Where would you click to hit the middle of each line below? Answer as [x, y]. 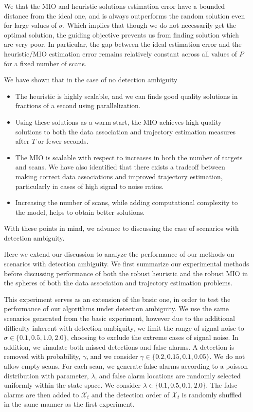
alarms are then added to [42, 394]
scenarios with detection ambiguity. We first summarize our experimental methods [126, 264]
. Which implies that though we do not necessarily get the [150, 25]
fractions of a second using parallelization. [78, 105]
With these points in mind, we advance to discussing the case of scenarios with [121, 228]
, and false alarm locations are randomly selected [168, 375]
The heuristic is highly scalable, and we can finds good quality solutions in [126, 96]
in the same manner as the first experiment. [69, 404]
